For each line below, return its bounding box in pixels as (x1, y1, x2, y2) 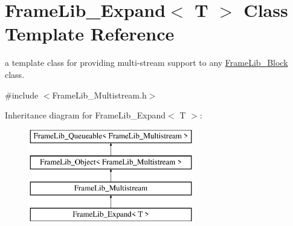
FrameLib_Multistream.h (52, 88, 147, 101)
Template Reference (5, 21, 175, 46)
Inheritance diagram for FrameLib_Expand (5, 109, 166, 121)
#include (5, 88, 39, 101)
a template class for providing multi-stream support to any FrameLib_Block (5, 56, 288, 69)
